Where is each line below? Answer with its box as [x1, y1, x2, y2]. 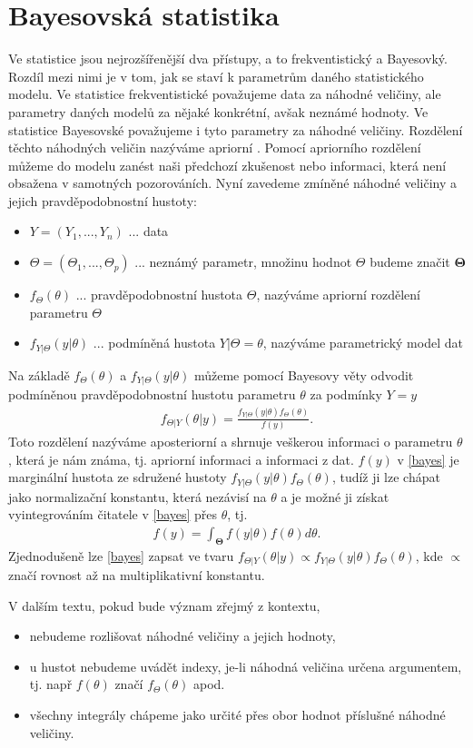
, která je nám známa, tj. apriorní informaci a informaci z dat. [8, 449, 354, 468]
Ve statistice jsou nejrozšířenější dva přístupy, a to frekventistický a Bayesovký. [8, 49, 448, 68]
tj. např [29, 674, 73, 694]
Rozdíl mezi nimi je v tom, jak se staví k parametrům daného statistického [8, 66, 424, 85]
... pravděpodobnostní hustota [75, 285, 243, 304]
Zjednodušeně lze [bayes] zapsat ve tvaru [8, 546, 234, 565]
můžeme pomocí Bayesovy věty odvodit [193, 365, 414, 384]
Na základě [8, 365, 70, 384]
